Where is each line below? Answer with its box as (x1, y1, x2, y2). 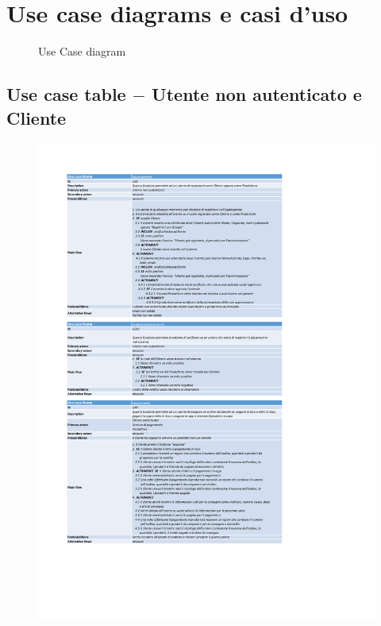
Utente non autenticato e (152, 82, 362, 106)
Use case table (6, 82, 126, 106)
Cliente (6, 105, 67, 129)
